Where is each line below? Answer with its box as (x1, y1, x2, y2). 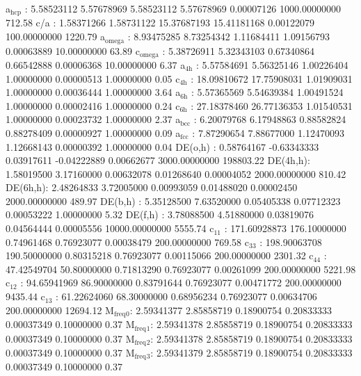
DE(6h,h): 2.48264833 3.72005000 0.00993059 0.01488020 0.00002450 (6, 180, 298, 195)
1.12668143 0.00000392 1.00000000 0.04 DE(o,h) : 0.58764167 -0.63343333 (6, 139, 319, 154)
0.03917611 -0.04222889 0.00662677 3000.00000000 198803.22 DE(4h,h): (6, 153, 310, 167)
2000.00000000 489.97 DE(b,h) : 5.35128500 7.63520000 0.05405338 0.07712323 (6, 193, 341, 208)
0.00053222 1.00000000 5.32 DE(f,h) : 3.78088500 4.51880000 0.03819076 (6, 207, 314, 222)
